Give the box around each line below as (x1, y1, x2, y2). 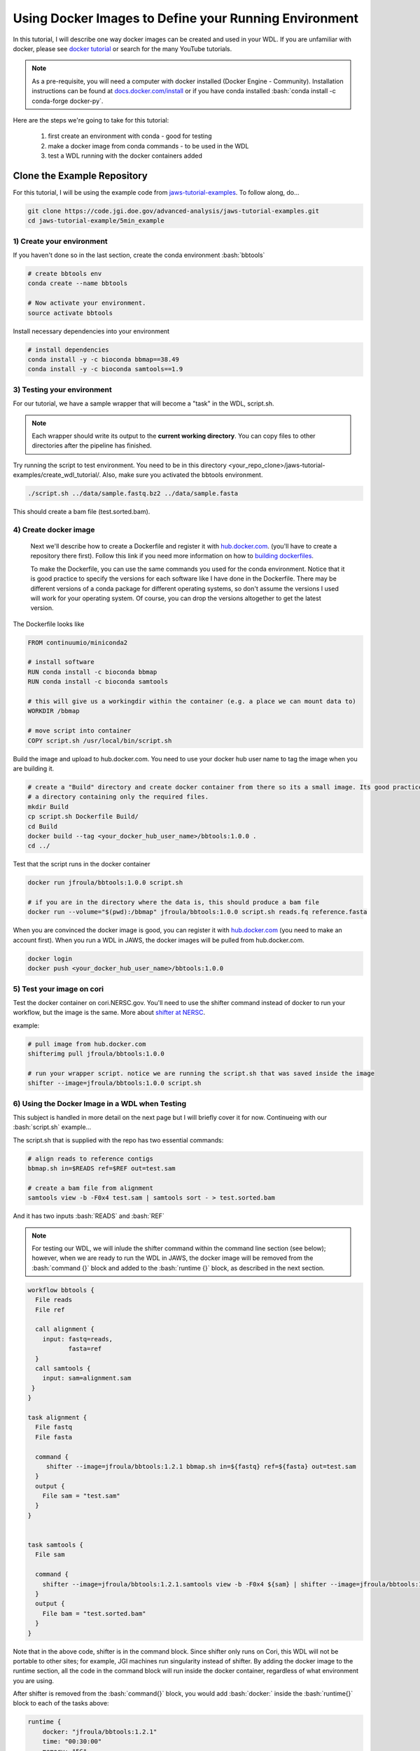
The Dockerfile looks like (13, 620, 85, 628)
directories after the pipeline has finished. (31, 441, 152, 450)
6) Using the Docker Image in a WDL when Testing (13, 1098, 187, 1108)
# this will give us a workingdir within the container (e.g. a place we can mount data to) (27, 698, 356, 705)
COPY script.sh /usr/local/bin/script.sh (27, 736, 172, 745)
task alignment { (27, 1413, 87, 1421)
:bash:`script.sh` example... (13, 1123, 92, 1131)
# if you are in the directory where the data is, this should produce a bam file (27, 899, 320, 906)
